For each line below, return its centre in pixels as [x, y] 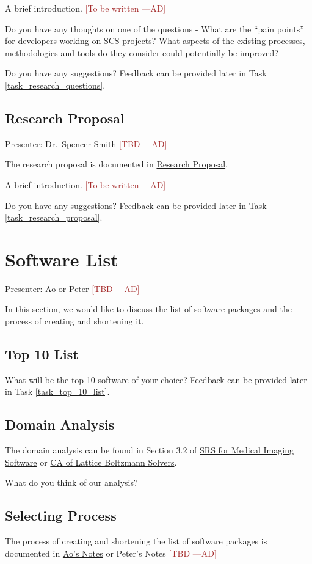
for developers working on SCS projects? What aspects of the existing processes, [155, 41]
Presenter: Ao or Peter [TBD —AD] [72, 288]
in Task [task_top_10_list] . [57, 391]
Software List [62, 259]
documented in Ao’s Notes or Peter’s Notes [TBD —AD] [111, 553]
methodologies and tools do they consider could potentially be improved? [142, 52]
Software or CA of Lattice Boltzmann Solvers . [91, 462]
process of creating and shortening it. [74, 321]
